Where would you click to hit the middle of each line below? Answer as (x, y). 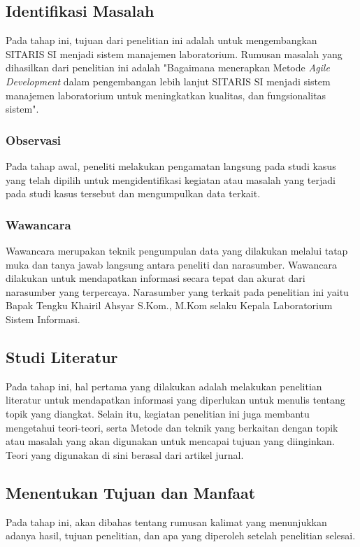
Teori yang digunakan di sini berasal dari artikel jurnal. (125, 454)
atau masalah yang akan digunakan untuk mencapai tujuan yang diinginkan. (170, 441)
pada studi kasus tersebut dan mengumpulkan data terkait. (133, 193)
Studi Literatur (62, 356)
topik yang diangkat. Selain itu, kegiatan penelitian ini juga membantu (158, 413)
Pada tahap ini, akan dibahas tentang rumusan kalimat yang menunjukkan (166, 521)
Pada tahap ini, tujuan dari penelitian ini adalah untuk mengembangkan (161, 40)
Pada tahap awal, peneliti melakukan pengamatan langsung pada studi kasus (171, 165)
